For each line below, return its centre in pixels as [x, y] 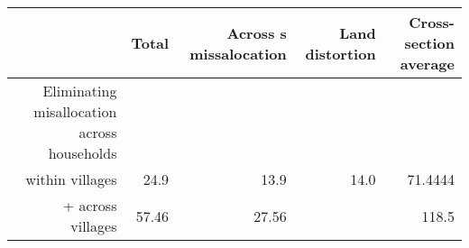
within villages [71, 179]
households [83, 153]
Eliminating [80, 91]
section [429, 43]
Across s [257, 32]
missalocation [238, 53]
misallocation [75, 111]
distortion [340, 53]
